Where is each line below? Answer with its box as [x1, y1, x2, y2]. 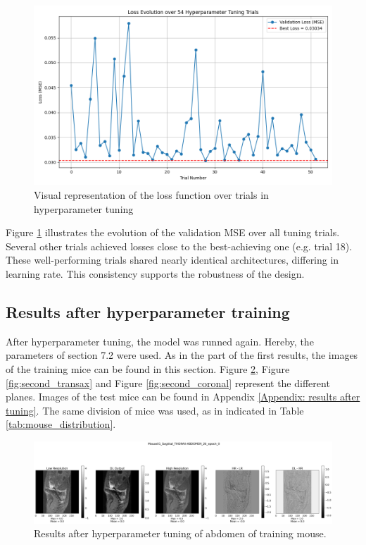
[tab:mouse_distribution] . [6, 417, 116, 431]
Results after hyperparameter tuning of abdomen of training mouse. [34, 526, 327, 541]
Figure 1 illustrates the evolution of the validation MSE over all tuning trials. [6, 225, 340, 240]
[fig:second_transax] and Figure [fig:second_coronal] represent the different [6, 375, 330, 390]
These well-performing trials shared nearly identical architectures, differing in [6, 252, 339, 267]
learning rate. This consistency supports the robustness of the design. [6, 266, 305, 281]
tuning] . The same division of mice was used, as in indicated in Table [6, 403, 304, 417]
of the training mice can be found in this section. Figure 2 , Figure [6, 361, 290, 376]
